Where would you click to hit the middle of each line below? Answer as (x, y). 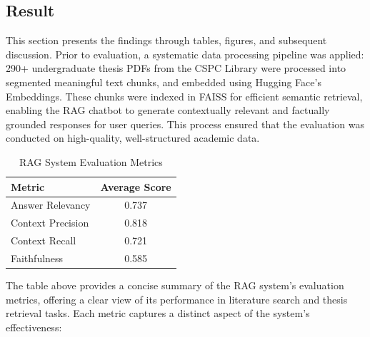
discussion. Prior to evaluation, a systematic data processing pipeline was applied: (185, 54)
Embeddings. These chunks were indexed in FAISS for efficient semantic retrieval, (184, 96)
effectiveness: (34, 327)
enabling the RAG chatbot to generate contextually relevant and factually (168, 110)
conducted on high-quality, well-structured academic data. (133, 138)
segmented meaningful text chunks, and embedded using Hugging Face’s (164, 82)
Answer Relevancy (51, 205)
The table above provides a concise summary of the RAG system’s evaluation (175, 285)
